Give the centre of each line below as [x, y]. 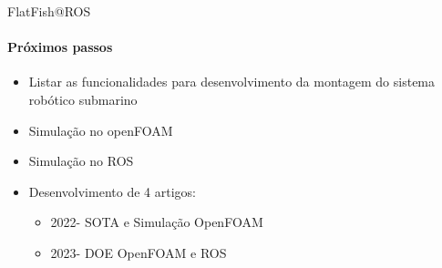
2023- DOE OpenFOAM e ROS [139, 252]
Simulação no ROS [81, 161]
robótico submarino [83, 99]
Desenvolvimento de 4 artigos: [112, 191]
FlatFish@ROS [49, 11]
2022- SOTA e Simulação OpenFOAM [157, 222]
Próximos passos [60, 47]
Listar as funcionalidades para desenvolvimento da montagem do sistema [232, 82]
